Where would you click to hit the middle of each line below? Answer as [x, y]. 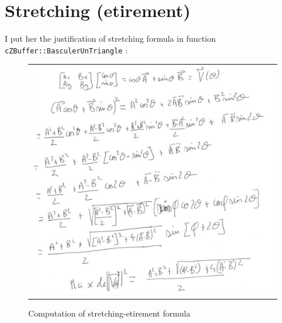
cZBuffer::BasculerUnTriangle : [66, 50]
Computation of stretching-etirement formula [109, 313]
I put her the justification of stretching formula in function [110, 38]
